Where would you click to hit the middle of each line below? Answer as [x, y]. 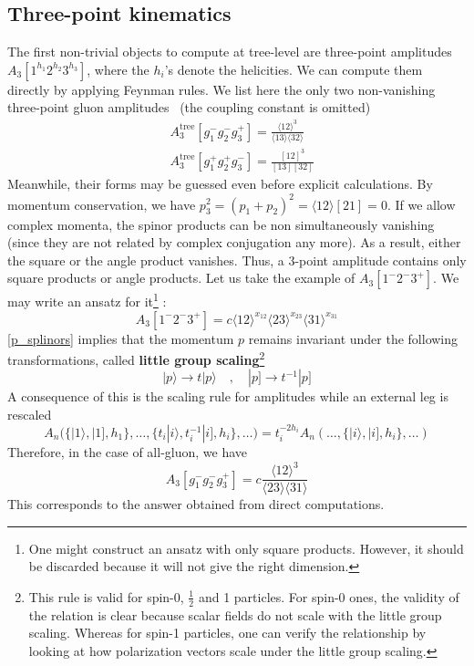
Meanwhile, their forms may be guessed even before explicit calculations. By [220, 184]
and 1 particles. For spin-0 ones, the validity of [329, 596]
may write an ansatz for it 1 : [87, 300]
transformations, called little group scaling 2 [136, 358]
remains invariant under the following [353, 338]
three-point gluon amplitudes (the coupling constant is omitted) [189, 107]
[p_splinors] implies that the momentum [121, 338]
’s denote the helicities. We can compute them [294, 69]
